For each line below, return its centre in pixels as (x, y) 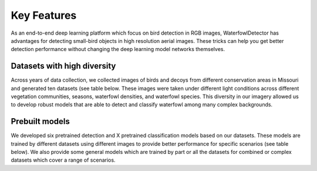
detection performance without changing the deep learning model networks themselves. (118, 49)
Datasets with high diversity (63, 66)
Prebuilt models (41, 121)
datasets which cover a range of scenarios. (63, 160)
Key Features (44, 15)
